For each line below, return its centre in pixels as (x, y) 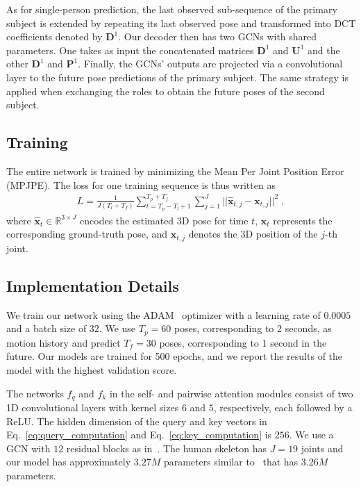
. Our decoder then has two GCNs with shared (218, 36)
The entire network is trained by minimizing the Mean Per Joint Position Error (175, 171)
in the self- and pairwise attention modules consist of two (231, 393)
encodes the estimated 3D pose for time (164, 220)
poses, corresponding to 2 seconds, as (253, 328)
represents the (303, 220)
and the (324, 50)
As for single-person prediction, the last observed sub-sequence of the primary (172, 9)
